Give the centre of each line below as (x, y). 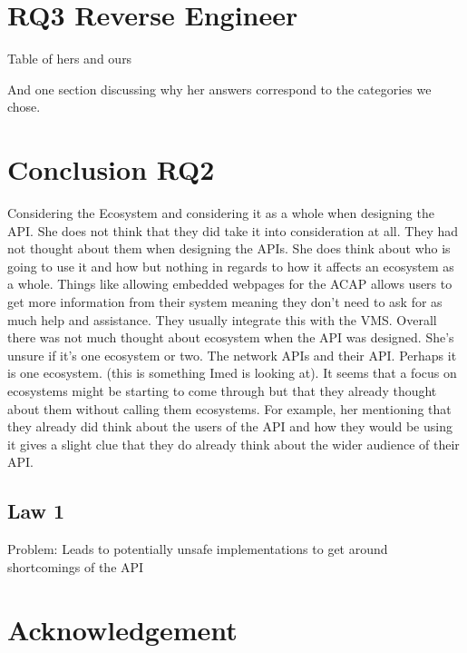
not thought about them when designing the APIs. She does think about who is (229, 248)
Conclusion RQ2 (111, 169)
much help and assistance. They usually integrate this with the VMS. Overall (222, 319)
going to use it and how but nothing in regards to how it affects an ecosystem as (231, 266)
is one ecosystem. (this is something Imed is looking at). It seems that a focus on (232, 373)
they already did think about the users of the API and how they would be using (230, 426)
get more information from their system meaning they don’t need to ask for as (225, 302)
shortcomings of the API (76, 566)
